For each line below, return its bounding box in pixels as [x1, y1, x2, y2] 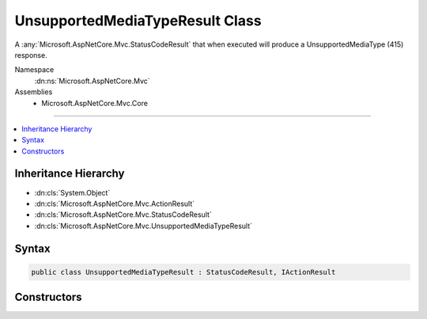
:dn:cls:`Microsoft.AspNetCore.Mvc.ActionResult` [34, 199, 195, 208]
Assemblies [14, 87, 53, 97]
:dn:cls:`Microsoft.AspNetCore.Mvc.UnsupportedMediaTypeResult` [34, 221, 253, 230]
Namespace [14, 65, 55, 74]
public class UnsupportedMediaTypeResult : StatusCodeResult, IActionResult [31, 268, 336, 276]
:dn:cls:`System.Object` [34, 188, 111, 197]
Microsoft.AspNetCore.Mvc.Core [41, 98, 148, 108]
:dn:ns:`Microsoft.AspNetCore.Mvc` [34, 76, 150, 85]
